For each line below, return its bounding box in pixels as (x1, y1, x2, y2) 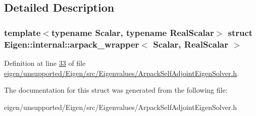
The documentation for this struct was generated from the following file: (4, 85, 228, 95)
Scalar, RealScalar (153, 37, 229, 50)
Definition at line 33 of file (4, 57, 86, 68)
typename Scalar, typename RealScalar (51, 26, 214, 38)
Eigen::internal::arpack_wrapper (4, 37, 139, 50)
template (4, 26, 41, 38)
